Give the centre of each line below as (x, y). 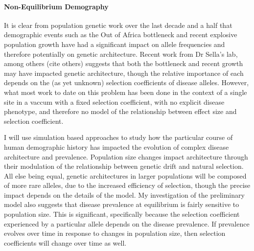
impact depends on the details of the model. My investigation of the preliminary (124, 194)
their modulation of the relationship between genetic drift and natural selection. (124, 166)
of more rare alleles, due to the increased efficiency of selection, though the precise (127, 185)
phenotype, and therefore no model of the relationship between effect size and (120, 111)
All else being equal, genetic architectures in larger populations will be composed (125, 175)
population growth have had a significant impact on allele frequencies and (115, 44)
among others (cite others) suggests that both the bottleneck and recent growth (124, 63)
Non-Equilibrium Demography (56, 6)
